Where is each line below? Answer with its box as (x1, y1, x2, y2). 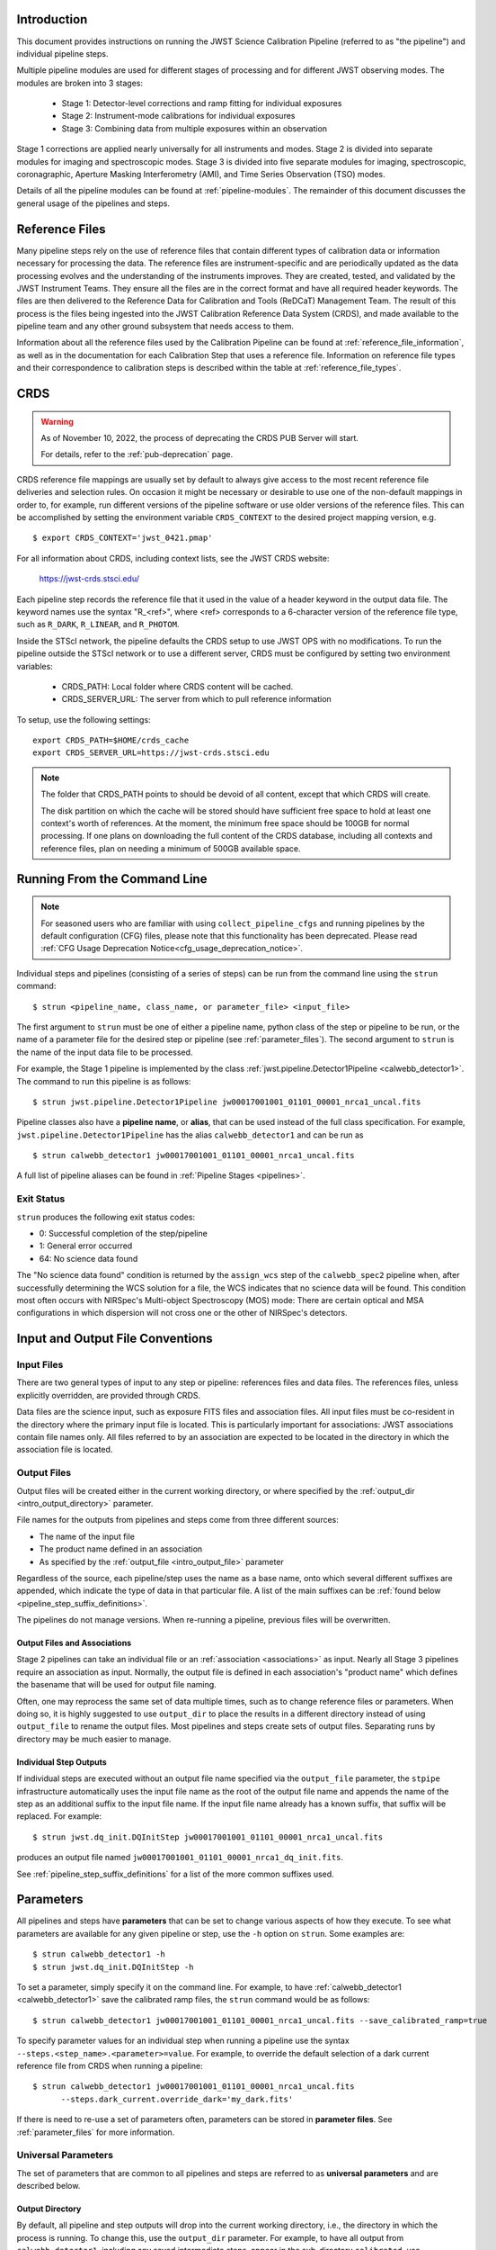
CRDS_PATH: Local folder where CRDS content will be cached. (61, 680, 294, 692)
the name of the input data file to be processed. (16, 1047, 193, 1057)
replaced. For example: (16, 1811, 102, 1822)
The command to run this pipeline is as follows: (16, 1075, 191, 1086)
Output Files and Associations (16, 1638, 132, 1649)
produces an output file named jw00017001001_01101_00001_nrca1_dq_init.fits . (16, 1852, 344, 1863)
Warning (40, 416, 74, 427)
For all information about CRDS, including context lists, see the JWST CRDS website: (16, 553, 330, 563)
